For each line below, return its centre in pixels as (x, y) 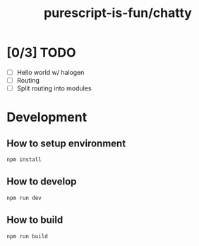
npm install (24, 160)
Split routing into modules (54, 88)
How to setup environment (66, 143)
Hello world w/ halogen (50, 72)
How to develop (42, 182)
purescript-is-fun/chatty (118, 13)
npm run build (28, 236)
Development (47, 117)
